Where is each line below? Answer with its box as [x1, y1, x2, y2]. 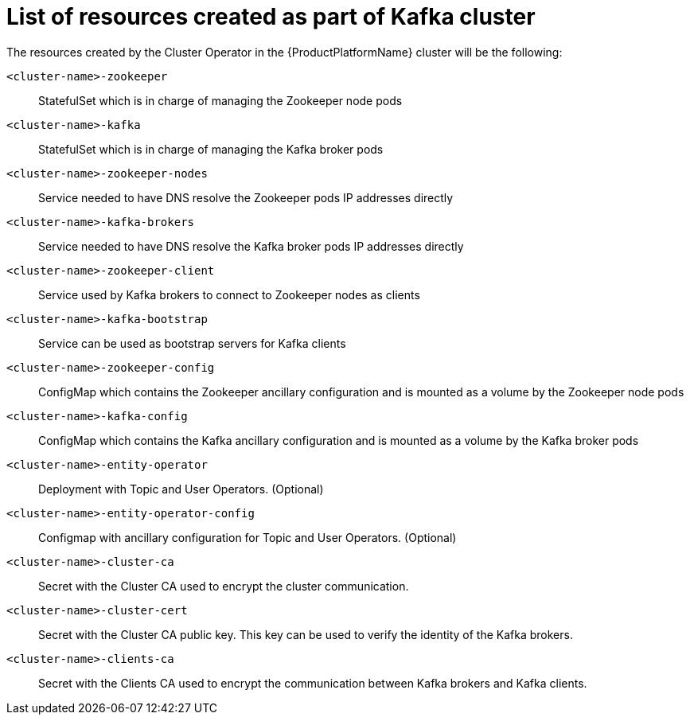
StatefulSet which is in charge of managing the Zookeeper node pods [38, 93, 403, 107]
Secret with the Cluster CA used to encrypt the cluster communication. [38, 579, 409, 593]
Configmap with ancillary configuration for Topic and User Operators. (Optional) [38, 530, 457, 544]
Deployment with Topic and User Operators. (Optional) [38, 481, 324, 496]
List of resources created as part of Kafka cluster [6, 3, 536, 30]
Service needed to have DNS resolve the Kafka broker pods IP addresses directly [38, 239, 464, 253]
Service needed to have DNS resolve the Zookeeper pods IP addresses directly [38, 190, 454, 205]
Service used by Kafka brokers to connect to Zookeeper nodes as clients [38, 287, 420, 302]
